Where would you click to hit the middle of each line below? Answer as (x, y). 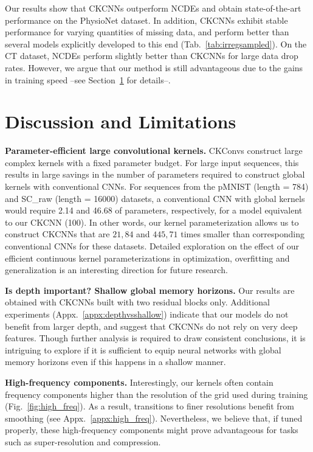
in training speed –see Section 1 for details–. (88, 79)
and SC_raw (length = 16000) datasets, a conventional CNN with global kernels (155, 198)
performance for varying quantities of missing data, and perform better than (147, 32)
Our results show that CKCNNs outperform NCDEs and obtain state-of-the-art (153, 8)
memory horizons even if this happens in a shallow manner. (115, 362)
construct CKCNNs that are (57, 234)
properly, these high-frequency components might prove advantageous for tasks (152, 430)
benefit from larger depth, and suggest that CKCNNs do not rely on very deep (151, 326)
